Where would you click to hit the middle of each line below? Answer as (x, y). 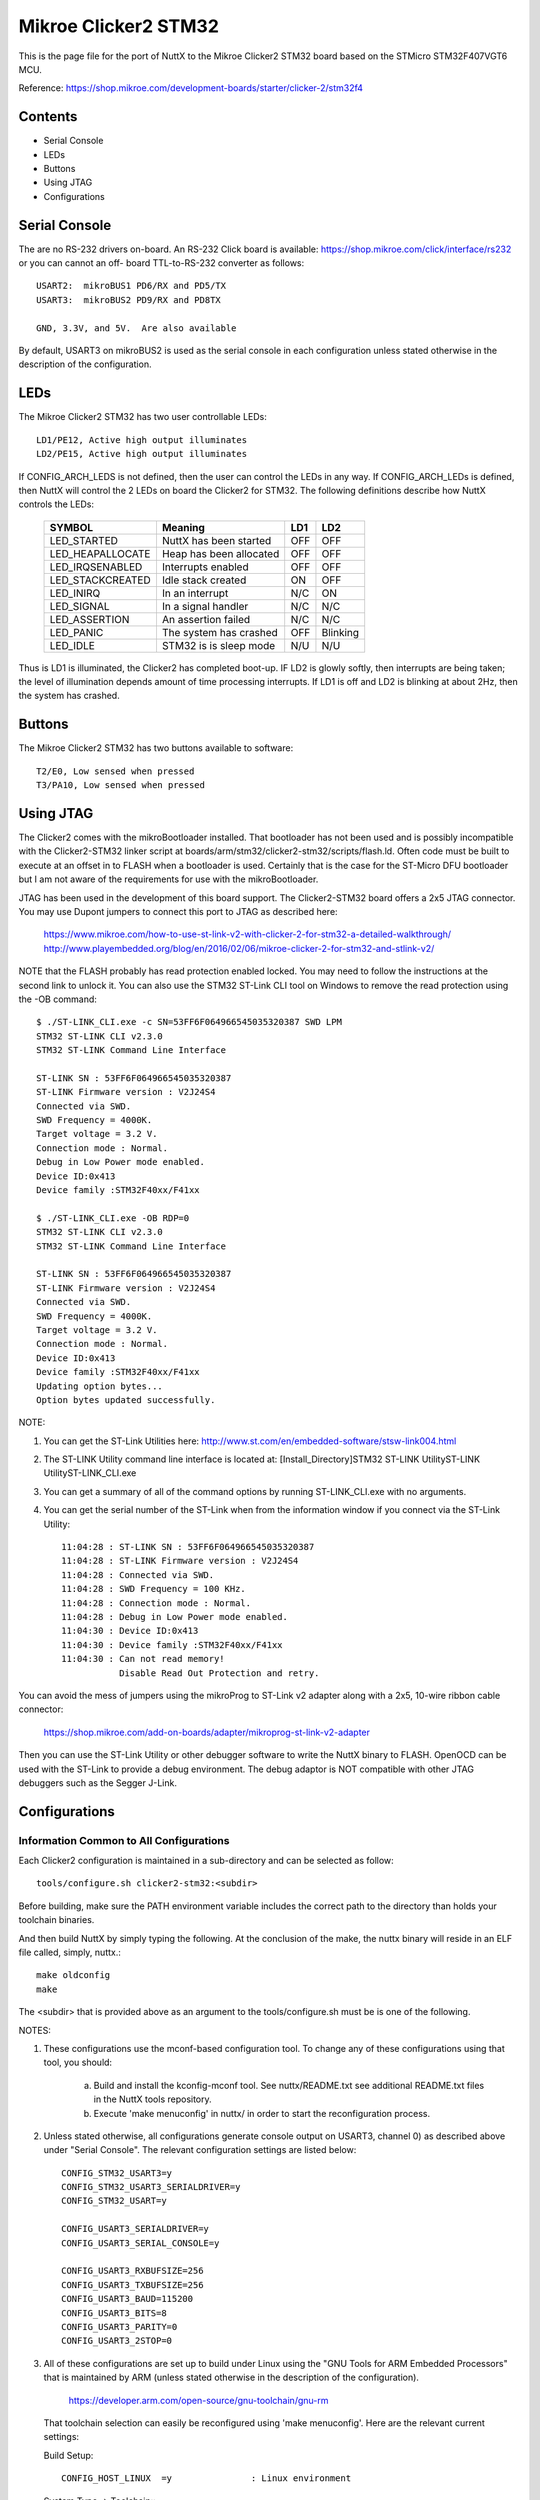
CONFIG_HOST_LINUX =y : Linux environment (206, 2478)
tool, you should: (78, 2062)
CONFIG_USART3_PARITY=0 (119, 2326)
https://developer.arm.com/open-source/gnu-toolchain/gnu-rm (198, 2400)
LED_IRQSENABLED (96, 567)
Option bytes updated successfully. (126, 1399)
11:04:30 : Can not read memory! (143, 1659)
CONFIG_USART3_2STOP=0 (117, 2341)
